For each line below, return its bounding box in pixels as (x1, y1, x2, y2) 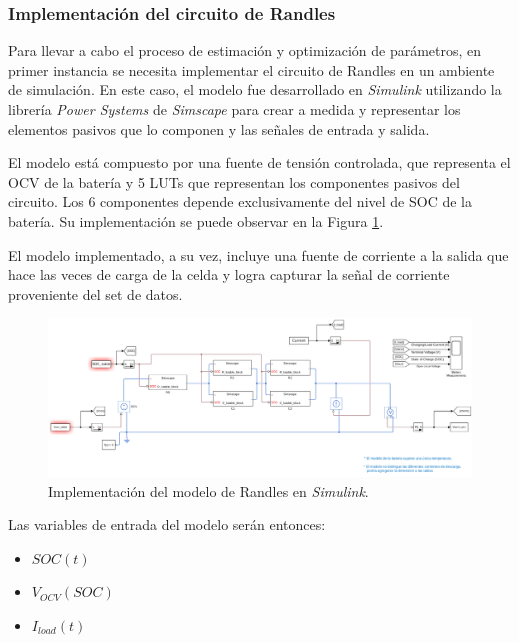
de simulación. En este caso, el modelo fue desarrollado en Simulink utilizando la (8, 79, 502, 100)
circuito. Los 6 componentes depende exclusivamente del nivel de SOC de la (8, 191, 472, 212)
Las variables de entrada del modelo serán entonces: (8, 514, 326, 535)
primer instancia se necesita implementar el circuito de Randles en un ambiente (8, 59, 495, 80)
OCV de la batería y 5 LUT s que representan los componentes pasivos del (8, 171, 460, 192)
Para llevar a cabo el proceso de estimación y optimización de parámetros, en (8, 40, 482, 61)
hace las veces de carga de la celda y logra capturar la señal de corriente (8, 264, 450, 285)
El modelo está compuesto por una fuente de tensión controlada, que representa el (8, 152, 511, 173)
